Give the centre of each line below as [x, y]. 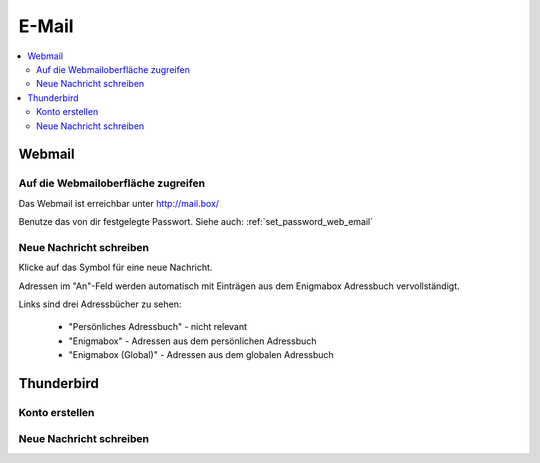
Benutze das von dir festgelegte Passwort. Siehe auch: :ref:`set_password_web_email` [196, 222]
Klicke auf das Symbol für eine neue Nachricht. [115, 267]
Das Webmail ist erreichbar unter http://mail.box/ [119, 203]
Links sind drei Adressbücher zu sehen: [100, 304]
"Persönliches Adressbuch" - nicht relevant [158, 327]
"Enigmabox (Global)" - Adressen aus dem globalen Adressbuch [201, 355]
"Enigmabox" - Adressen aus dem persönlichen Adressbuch [192, 341]
